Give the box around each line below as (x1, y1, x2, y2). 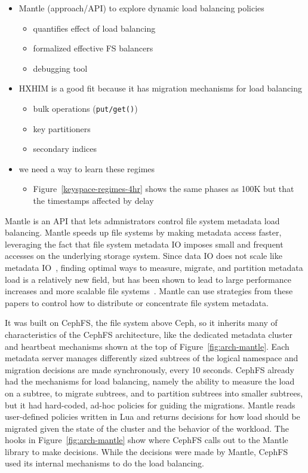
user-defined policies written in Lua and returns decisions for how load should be (5, 410, 300, 423)
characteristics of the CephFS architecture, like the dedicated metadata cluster (5, 328, 293, 340)
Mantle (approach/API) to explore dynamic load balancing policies (19, 2, 264, 14)
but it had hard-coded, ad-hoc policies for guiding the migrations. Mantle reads (5, 398, 295, 411)
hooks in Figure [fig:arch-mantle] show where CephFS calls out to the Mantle (5, 434, 288, 446)
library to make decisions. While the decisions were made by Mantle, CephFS (5, 445, 288, 457)
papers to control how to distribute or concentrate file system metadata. (5, 296, 269, 309)
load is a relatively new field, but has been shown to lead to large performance (5, 273, 291, 285)
